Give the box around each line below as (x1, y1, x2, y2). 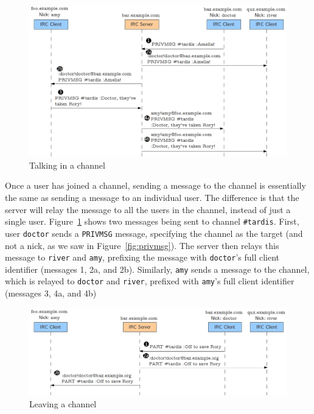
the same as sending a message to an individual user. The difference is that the (5, 191, 299, 204)
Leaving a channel (29, 397, 97, 410)
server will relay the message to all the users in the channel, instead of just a (5, 203, 291, 216)
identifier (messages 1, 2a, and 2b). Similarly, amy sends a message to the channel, (5, 262, 310, 275)
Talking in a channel (29, 158, 105, 171)
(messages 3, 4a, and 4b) (5, 287, 97, 300)
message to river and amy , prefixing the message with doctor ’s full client (5, 251, 280, 264)
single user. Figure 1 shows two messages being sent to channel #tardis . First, (5, 215, 299, 228)
